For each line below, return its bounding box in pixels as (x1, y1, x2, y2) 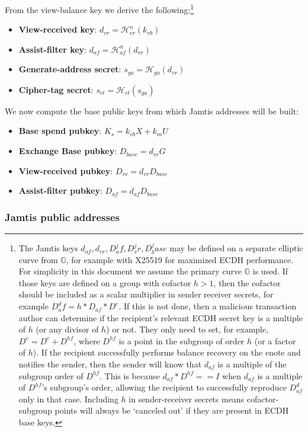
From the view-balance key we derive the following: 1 (5, 2, 194, 15)
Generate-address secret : (18, 63, 121, 75)
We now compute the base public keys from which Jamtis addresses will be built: (5, 104, 299, 117)
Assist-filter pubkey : (18, 184, 102, 197)
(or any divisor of (36, 323, 99, 335)
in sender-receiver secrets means (129, 392, 245, 405)
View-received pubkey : (18, 164, 113, 177)
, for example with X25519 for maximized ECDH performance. (66, 253, 294, 265)
